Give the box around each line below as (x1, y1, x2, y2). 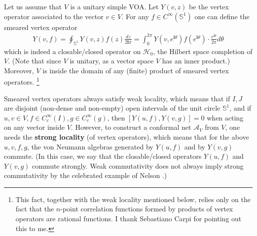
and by (184, 141, 205, 151)
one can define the (194, 11, 250, 21)
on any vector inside (4, 122, 65, 132)
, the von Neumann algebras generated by (27, 141, 153, 151)
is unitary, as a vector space (70, 56, 154, 66)
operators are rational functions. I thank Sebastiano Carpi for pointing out (15, 213, 242, 224)
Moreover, (4, 65, 34, 75)
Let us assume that (4, 1, 62, 11)
